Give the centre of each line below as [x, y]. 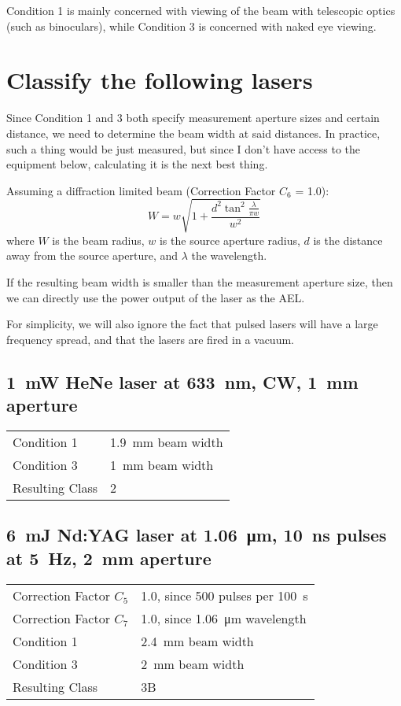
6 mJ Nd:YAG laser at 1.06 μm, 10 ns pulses [197, 535]
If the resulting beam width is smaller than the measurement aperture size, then [200, 282]
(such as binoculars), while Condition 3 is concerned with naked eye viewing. [191, 26]
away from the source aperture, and [92, 255]
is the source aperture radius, [230, 240]
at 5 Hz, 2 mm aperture [109, 558]
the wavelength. [229, 255]
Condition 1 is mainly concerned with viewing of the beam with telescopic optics [201, 10]
